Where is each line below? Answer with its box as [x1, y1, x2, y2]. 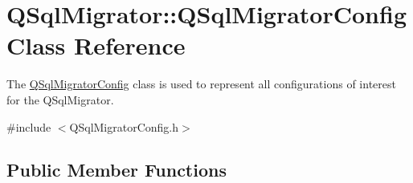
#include [6, 118, 51, 135]
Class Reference [6, 29, 186, 62]
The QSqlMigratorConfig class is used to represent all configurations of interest [6, 75, 396, 92]
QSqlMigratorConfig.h [69, 118, 179, 135]
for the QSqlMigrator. [6, 91, 114, 108]
